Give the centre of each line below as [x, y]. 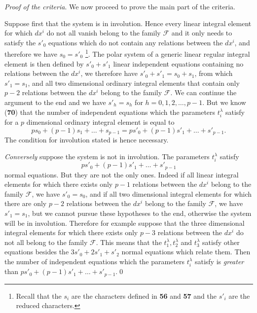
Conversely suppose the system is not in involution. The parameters [107, 156]
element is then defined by [44, 63]
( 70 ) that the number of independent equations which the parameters [110, 112]
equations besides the [37, 252]
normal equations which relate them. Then [186, 252]
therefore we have [31, 54]
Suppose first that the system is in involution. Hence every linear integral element [128, 23]
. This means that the [129, 242]
